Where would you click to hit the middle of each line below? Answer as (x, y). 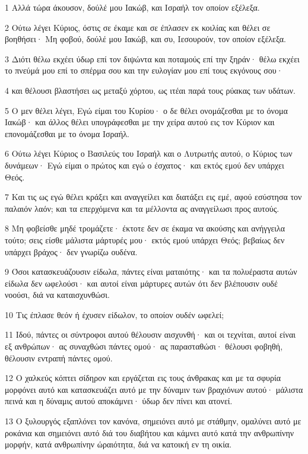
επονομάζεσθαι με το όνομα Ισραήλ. (67, 133)
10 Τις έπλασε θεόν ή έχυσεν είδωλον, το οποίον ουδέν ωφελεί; (115, 314)
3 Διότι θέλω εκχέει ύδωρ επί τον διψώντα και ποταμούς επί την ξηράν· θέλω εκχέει (152, 58)
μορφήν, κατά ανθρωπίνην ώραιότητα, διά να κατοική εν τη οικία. (118, 444)
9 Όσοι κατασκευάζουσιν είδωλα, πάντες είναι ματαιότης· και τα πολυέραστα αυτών (151, 272)
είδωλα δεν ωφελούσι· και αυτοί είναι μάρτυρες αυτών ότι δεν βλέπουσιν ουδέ (141, 283)
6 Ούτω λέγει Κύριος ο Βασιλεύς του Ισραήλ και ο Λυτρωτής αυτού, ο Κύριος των (149, 153)
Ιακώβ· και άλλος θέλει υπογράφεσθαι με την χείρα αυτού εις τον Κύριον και (140, 122)
